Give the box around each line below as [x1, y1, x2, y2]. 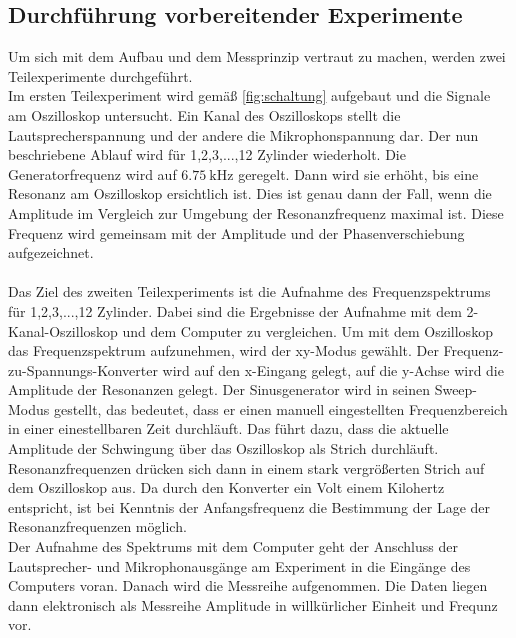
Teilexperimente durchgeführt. [8, 65, 193, 86]
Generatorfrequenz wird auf [8, 163, 177, 184]
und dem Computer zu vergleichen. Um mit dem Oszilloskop [122, 320, 493, 341]
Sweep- [434, 379, 478, 400]
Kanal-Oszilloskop [8, 320, 118, 341]
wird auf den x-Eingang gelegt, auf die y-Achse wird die [162, 359, 504, 380]
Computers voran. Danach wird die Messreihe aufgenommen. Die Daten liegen [8, 575, 488, 596]
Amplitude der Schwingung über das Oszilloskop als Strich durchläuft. [8, 438, 439, 459]
